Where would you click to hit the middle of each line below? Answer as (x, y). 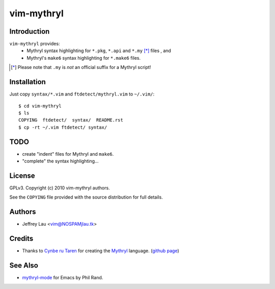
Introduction (30, 31)
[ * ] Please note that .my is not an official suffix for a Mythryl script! (81, 67)
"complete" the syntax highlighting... (60, 161)
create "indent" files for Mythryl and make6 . (68, 154)
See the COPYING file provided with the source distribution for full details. (86, 197)
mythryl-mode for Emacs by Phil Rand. (63, 278)
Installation (28, 82)
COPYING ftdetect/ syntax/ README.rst (71, 120)
